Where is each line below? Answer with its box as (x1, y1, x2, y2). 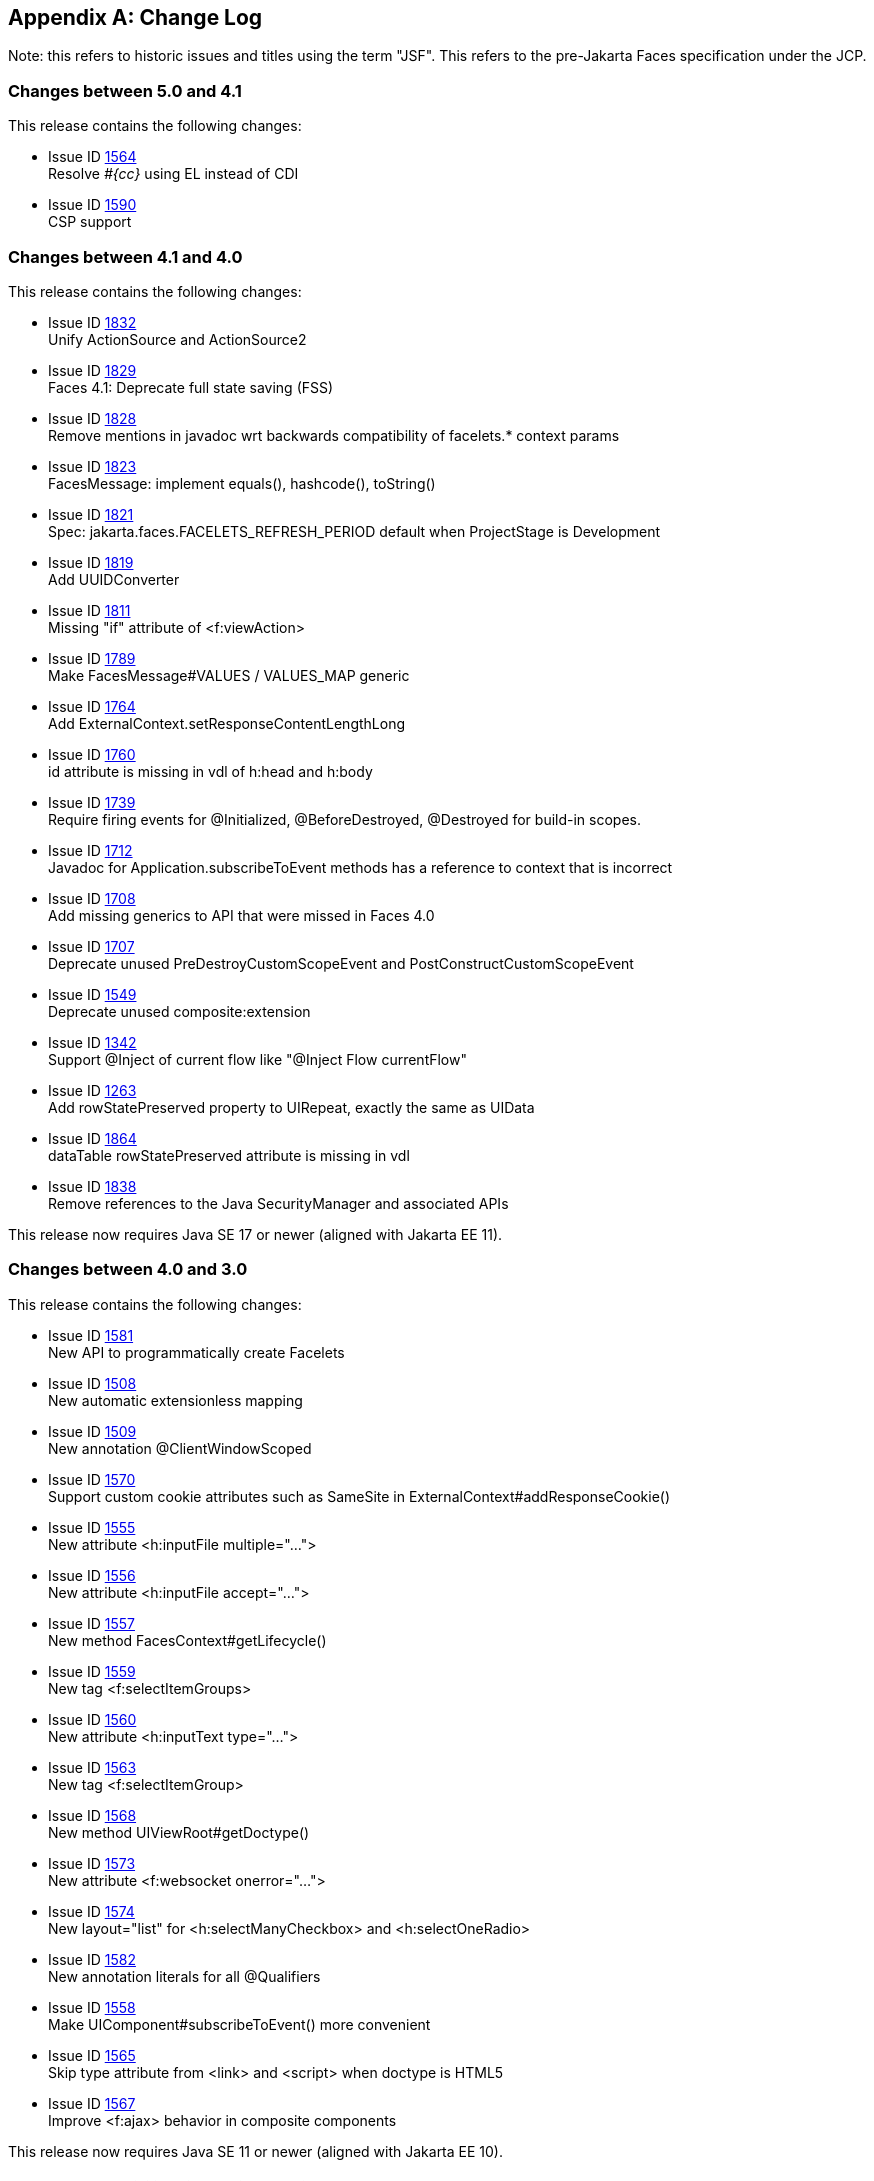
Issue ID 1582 (48, 1950, 136, 1968)
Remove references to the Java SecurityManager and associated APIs (48, 1194, 509, 1212)
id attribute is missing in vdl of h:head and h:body (48, 762, 373, 780)
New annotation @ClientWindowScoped (48, 1439, 312, 1457)
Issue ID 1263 (48, 1081, 137, 1099)
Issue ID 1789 (48, 649, 136, 667)
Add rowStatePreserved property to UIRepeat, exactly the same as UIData (48, 1098, 535, 1116)
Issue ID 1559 (48, 1662, 136, 1680)
